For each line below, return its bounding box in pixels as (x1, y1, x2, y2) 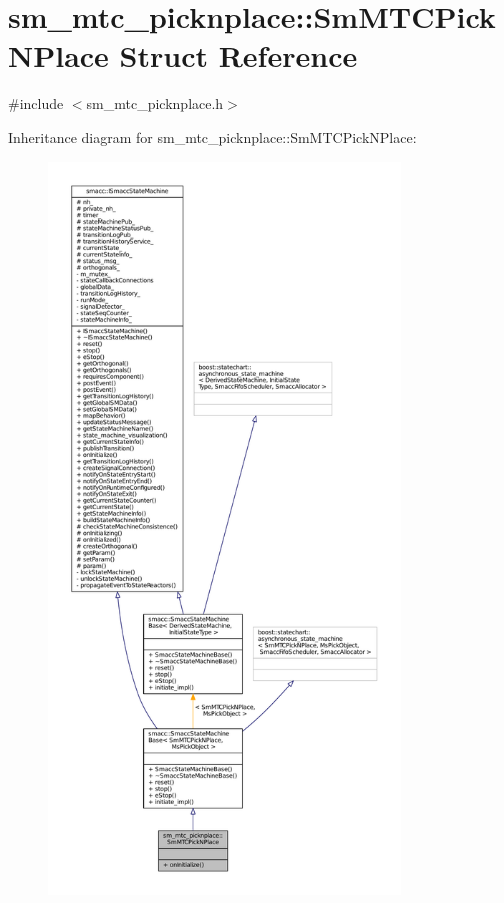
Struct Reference (119, 35, 358, 76)
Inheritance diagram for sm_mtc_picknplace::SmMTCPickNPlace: (8, 126, 417, 147)
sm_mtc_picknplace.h (86, 93, 224, 114)
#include (8, 93, 64, 114)
